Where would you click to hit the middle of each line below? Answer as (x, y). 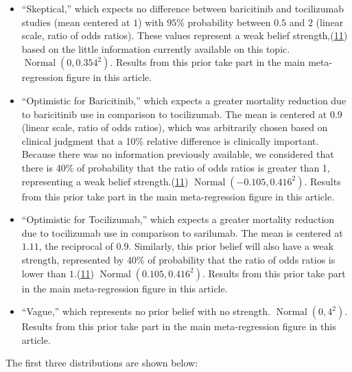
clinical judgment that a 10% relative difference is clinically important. (170, 140)
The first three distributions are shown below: (102, 363)
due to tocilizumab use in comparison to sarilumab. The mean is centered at (182, 232)
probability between (229, 22)
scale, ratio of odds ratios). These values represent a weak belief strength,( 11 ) (185, 35)
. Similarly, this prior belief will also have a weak (231, 246)
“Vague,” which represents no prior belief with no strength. (146, 311)
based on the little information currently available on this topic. (156, 48)
